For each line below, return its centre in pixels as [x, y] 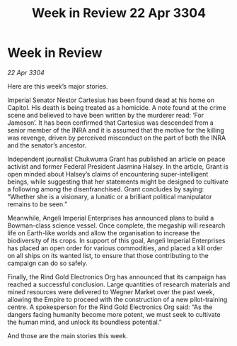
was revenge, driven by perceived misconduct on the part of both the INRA [117, 138]
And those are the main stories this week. [68, 335]
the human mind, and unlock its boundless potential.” [85, 322]
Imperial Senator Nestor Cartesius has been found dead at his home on [111, 100]
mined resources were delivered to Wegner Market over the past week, [111, 291]
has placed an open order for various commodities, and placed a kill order [115, 248]
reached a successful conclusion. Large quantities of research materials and [119, 284]
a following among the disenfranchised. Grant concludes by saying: [105, 189]
